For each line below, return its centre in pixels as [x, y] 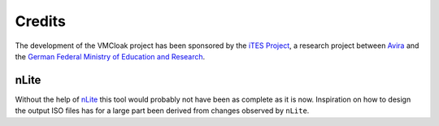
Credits [41, 21]
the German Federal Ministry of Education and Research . [110, 56]
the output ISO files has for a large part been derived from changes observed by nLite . [162, 111]
